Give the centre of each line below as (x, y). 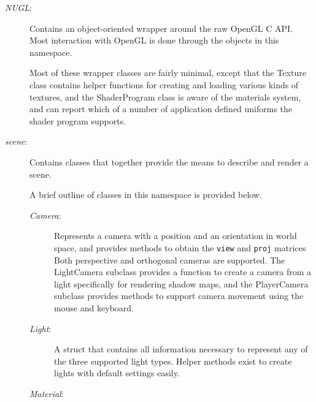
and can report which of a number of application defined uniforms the (161, 109)
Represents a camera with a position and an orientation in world (175, 236)
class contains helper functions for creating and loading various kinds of (164, 84)
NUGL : (18, 7)
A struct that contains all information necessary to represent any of (181, 349)
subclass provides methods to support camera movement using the (179, 296)
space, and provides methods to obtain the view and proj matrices (180, 247)
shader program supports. (78, 120)
